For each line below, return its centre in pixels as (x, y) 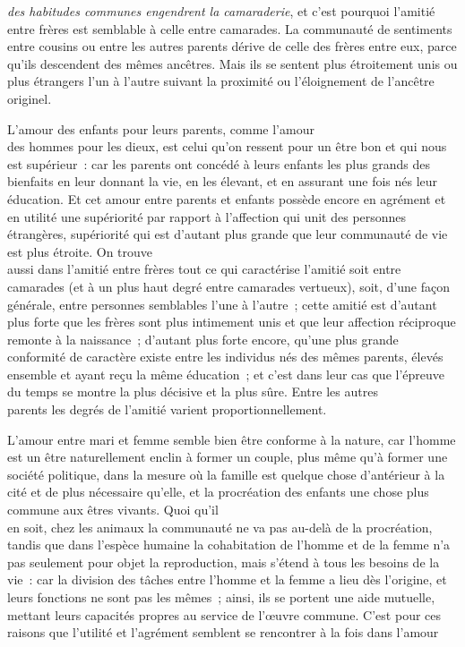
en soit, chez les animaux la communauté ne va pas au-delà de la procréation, (220, 527)
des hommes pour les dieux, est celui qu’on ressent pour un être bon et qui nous (227, 146)
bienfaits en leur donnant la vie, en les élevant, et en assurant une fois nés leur (223, 181)
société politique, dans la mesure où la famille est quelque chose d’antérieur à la (226, 474)
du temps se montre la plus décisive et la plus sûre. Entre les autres (193, 392)
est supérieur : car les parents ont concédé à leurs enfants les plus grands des (219, 163)
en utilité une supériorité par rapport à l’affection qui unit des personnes (207, 216)
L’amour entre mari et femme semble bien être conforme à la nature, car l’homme (232, 439)
